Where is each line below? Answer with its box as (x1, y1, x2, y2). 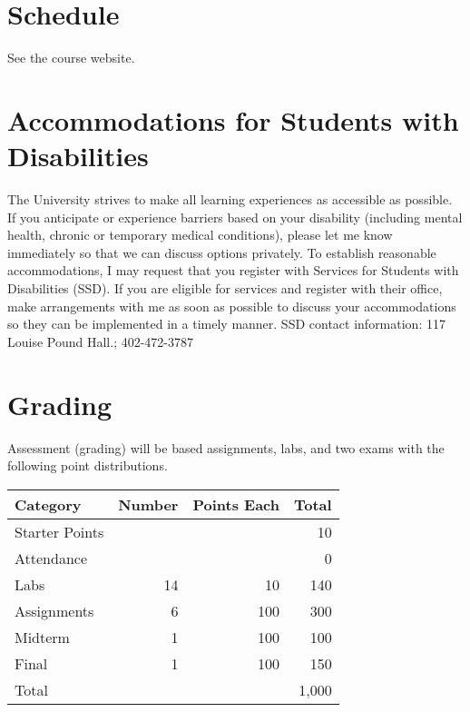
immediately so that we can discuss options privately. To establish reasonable (7, 242, 436, 262)
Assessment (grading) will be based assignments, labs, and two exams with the (7, 438, 445, 457)
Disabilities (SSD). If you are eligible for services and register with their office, (7, 279, 443, 297)
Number (118, 493, 179, 515)
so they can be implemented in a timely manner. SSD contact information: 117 (7, 314, 446, 333)
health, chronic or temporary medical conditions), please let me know (7, 225, 393, 244)
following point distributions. (7, 456, 168, 475)
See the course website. (7, 48, 135, 67)
